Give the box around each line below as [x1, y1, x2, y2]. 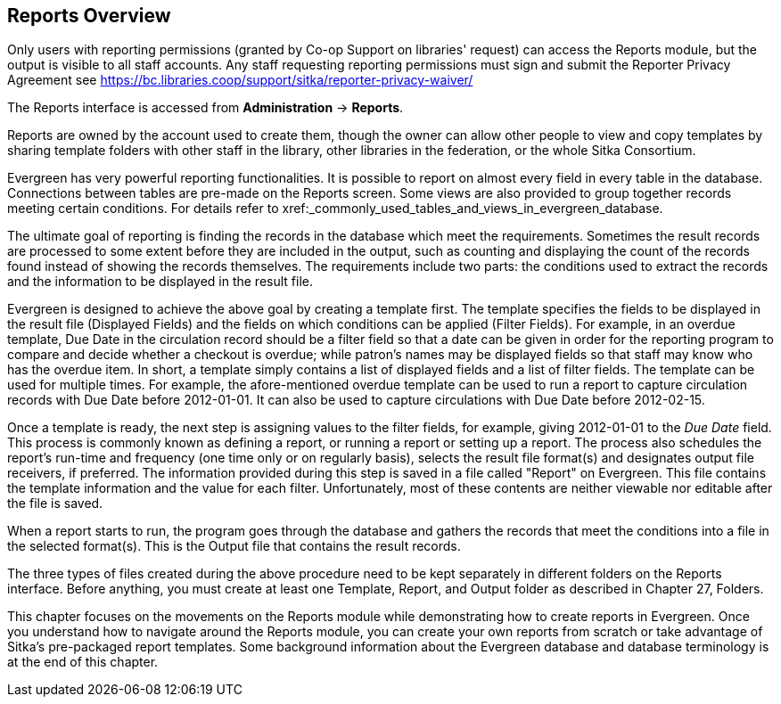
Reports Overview [7, 4, 171, 27]
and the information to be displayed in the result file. [7, 274, 313, 290]
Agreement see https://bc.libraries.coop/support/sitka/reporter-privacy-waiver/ [7, 72, 473, 88]
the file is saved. [7, 495, 103, 512]
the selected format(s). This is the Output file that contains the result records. [7, 538, 461, 554]
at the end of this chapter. [7, 654, 159, 670]
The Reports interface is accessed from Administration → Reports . [7, 100, 404, 116]
